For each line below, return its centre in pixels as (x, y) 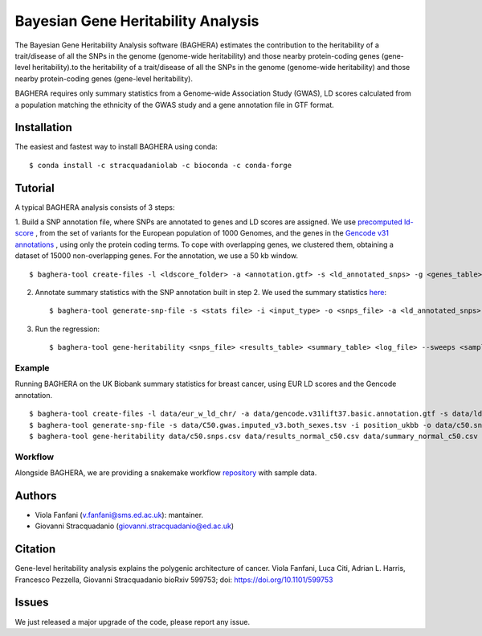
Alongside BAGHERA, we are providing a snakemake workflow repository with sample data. (166, 473)
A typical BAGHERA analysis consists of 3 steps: (95, 207)
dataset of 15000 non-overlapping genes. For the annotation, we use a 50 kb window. (157, 256)
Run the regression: (67, 329)
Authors (36, 496)
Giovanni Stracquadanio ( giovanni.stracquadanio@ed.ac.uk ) (135, 526)
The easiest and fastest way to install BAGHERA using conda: (116, 147)
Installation (43, 127)
